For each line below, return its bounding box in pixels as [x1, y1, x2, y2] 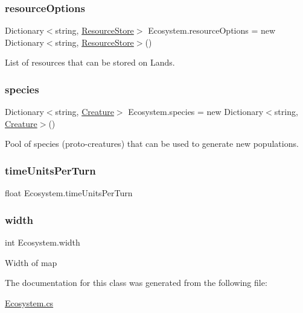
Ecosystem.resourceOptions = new [148, 24, 276, 37]
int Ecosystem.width [5, 236, 80, 249]
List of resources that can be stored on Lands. [5, 56, 175, 69]
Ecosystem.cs [5, 296, 54, 309]
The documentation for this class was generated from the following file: [5, 276, 267, 289]
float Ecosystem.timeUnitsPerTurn [5, 187, 133, 199]
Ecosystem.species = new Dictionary [128, 105, 264, 118]
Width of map [5, 256, 57, 268]
